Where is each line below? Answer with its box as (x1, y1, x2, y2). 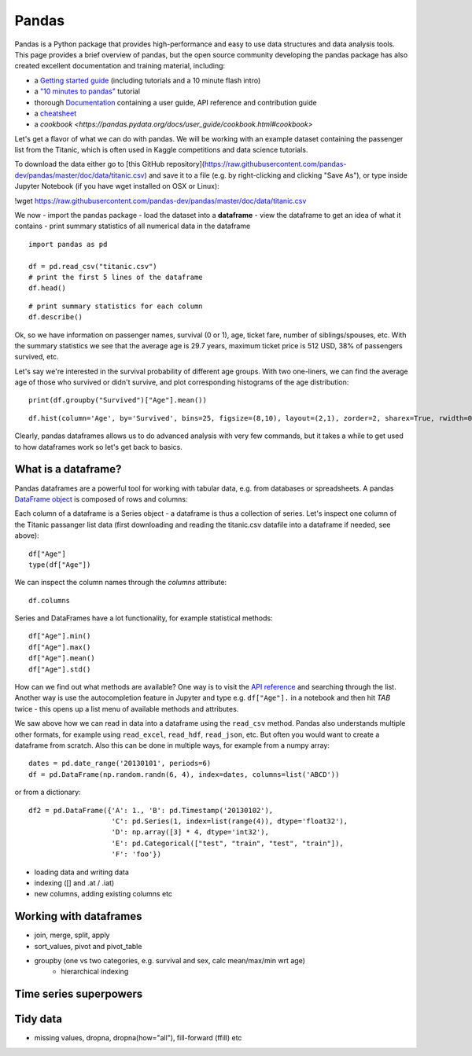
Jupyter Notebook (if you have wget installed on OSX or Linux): (14, 182, 219, 191)
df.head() (28, 284, 66, 293)
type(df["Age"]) (28, 560, 91, 569)
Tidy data (14, 1013, 63, 1026)
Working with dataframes (14, 910, 142, 923)
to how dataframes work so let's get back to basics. (14, 442, 183, 451)
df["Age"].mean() (28, 653, 95, 663)
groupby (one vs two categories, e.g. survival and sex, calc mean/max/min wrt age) (34, 955, 306, 965)
